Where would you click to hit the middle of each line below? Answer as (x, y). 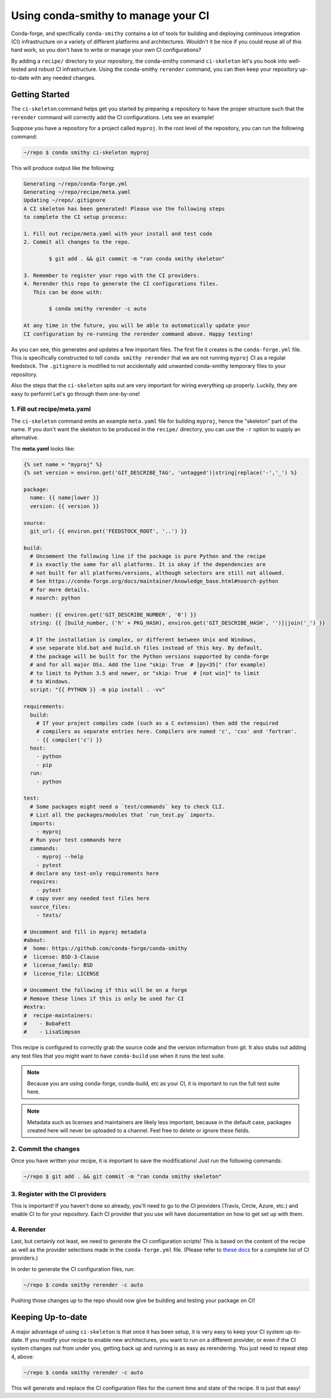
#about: (35, 940)
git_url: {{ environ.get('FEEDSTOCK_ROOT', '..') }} (109, 531)
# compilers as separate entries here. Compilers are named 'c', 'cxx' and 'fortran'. (167, 732)
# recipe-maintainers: (58, 1015)
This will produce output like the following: (63, 168)
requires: (44, 882)
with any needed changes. (63, 78)
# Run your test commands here (76, 840)
